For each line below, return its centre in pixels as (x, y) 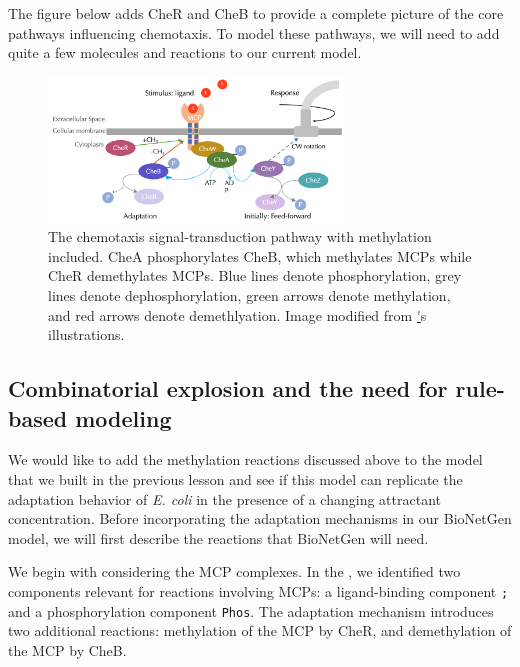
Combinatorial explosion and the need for (228, 388)
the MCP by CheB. (67, 649)
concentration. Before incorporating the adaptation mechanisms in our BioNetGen (260, 518)
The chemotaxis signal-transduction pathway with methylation (240, 236)
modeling (123, 417)
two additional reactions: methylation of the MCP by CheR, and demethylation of (260, 630)
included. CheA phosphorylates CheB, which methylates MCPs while (260, 255)
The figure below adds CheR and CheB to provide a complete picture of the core (256, 13)
